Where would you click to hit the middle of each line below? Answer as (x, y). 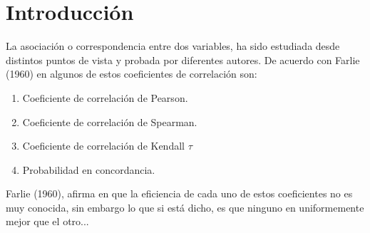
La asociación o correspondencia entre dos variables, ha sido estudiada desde (173, 46)
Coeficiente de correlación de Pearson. (105, 97)
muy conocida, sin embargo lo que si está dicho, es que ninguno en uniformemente (185, 207)
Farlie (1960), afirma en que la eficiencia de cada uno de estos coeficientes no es (179, 193)
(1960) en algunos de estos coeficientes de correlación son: (132, 74)
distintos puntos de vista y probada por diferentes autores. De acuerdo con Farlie (183, 59)
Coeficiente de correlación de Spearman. (110, 121)
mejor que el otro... (47, 221)
